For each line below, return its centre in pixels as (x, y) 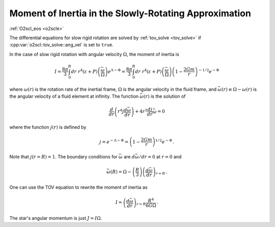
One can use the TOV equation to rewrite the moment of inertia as (78, 187)
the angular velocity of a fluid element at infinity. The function (74, 96)
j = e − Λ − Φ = (114, 141)
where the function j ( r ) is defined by (48, 127)
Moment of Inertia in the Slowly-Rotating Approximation (130, 13)
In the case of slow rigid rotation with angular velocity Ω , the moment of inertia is (94, 54)
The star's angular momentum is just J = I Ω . (56, 218)
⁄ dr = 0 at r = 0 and (160, 157)
